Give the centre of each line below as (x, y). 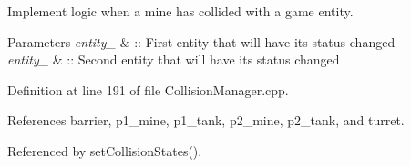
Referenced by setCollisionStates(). (105, 150)
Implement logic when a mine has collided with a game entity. (180, 11)
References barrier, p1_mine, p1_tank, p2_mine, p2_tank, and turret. (206, 120)
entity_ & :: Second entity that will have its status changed (174, 59)
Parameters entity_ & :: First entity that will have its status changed (201, 41)
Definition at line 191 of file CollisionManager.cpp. (148, 89)
